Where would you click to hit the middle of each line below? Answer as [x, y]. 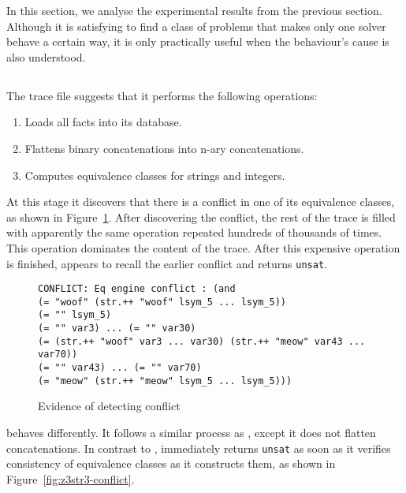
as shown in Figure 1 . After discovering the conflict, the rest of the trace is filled [201, 217]
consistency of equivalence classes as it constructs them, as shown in [171, 463]
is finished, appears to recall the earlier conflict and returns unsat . [167, 263]
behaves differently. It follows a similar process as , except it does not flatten [191, 433]
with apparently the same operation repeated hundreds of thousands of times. [194, 232]
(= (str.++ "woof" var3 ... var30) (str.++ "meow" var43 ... [202, 341]
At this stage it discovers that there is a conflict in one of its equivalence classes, [201, 202]
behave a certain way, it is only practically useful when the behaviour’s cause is [198, 41]
